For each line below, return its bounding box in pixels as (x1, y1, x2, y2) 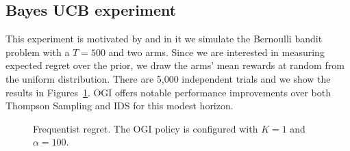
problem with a (5, 44, 70, 59)
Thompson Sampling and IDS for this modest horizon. (5, 98, 234, 113)
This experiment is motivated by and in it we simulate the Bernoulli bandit (5, 31, 323, 46)
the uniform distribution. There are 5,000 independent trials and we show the (5, 71, 331, 85)
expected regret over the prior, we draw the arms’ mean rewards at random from (5, 58, 345, 72)
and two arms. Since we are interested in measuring (108, 44, 325, 59)
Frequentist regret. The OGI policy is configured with (33, 121, 258, 135)
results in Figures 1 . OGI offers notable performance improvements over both (5, 85, 332, 99)
